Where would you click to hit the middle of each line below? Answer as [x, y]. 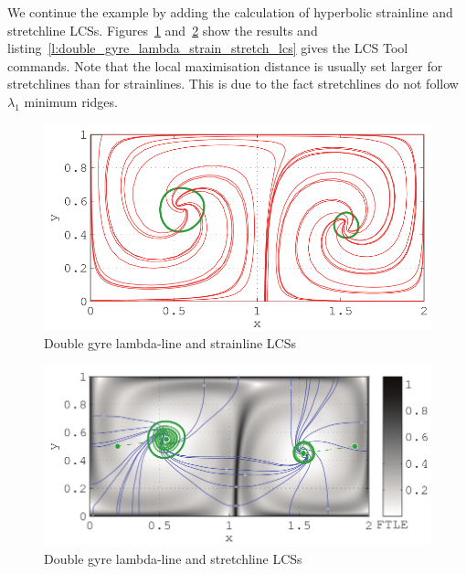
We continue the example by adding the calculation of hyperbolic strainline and [230, 12]
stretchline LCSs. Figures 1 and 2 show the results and [163, 30]
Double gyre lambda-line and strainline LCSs [170, 343]
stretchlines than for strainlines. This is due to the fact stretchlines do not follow [233, 84]
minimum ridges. [71, 101]
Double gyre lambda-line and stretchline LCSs [173, 558]
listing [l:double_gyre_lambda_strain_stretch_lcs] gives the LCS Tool [208, 48]
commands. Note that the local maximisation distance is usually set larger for [225, 65]
